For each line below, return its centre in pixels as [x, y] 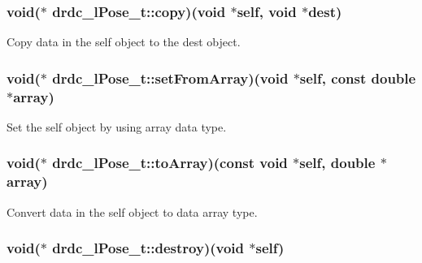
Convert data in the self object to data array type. [132, 211]
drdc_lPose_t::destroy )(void [148, 248]
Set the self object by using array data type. [117, 126]
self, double [337, 163]
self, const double [358, 78]
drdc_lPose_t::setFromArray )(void [170, 78]
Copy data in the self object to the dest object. [124, 42]
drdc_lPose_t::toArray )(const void [170, 163]
